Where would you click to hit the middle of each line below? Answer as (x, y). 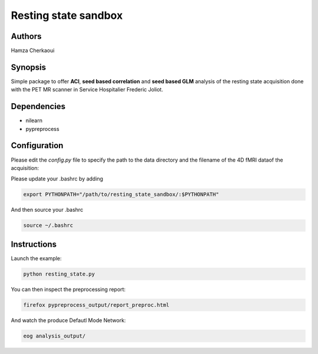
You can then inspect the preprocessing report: (68, 289)
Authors (26, 36)
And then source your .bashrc (47, 210)
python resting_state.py (59, 274)
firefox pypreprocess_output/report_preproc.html (96, 305)
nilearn (34, 120)
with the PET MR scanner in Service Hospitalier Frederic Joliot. (87, 90)
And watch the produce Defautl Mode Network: (68, 320)
